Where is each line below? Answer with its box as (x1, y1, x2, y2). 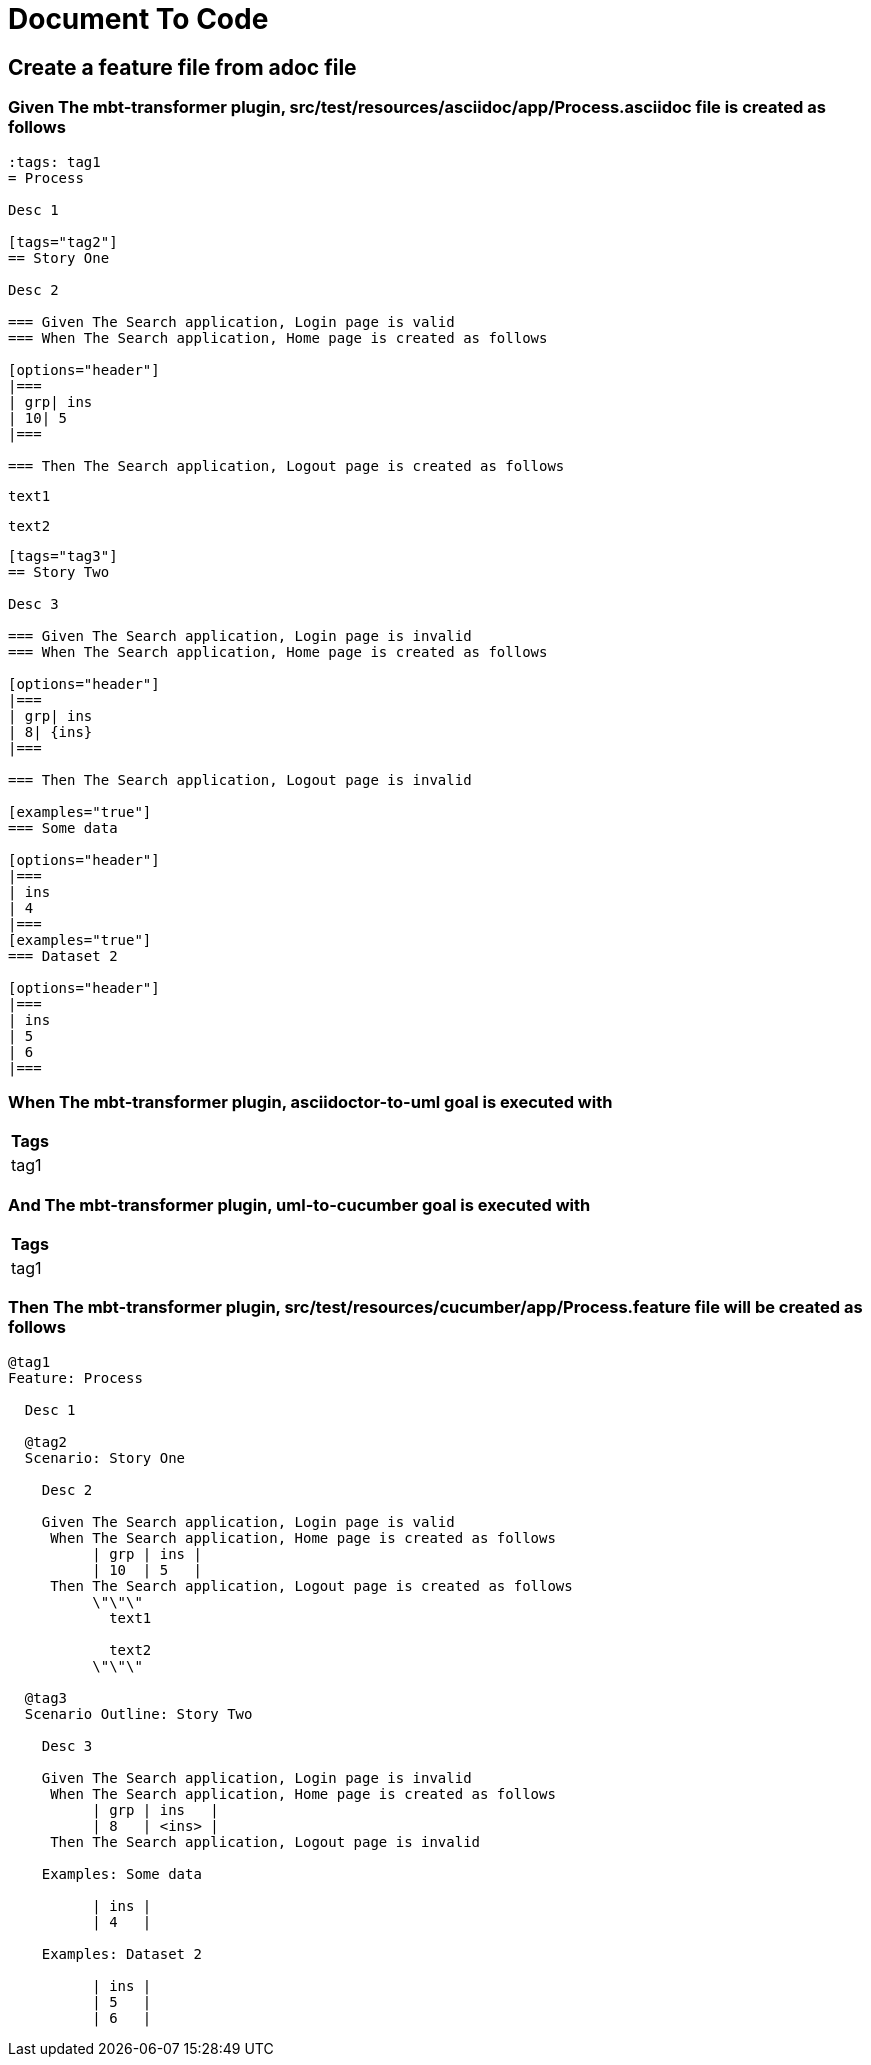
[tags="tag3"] (8, 547, 118, 564)
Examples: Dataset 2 (41, 1945, 202, 1962)
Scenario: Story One (24, 1449, 186, 1466)
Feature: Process (8, 1369, 143, 1386)
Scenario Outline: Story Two (24, 1705, 253, 1722)
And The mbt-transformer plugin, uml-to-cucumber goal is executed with (8, 1194, 591, 1215)
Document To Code (8, 2, 269, 36)
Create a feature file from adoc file (8, 54, 357, 80)
